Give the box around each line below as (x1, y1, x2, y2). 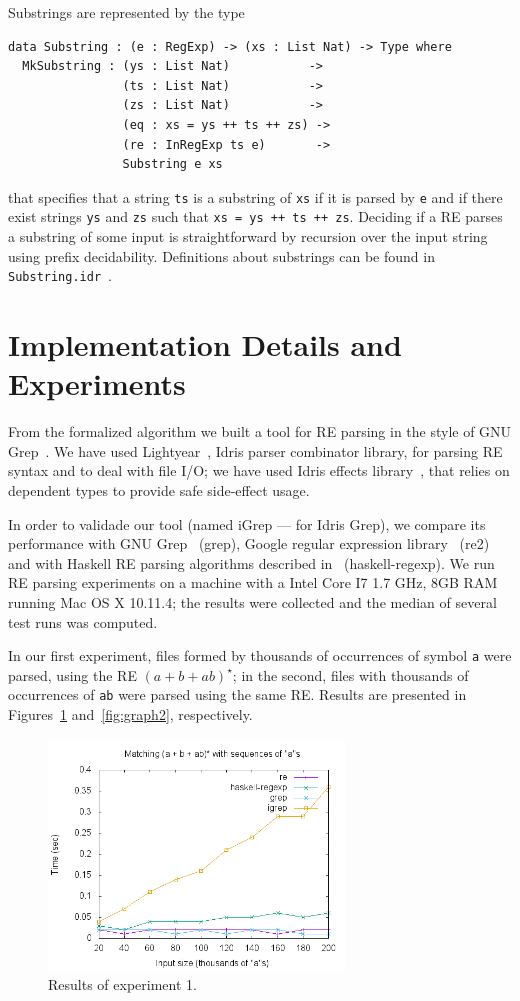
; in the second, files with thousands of (232, 664, 469, 685)
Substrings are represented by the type (8, 2, 245, 22)
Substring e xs (122, 157, 223, 172)
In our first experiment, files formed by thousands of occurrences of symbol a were (8, 645, 512, 666)
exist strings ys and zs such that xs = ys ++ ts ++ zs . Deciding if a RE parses (8, 206, 503, 227)
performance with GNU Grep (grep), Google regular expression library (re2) (8, 533, 490, 554)
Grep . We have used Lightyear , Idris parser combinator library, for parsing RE (8, 440, 503, 461)
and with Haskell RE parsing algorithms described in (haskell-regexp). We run (8, 552, 495, 573)
